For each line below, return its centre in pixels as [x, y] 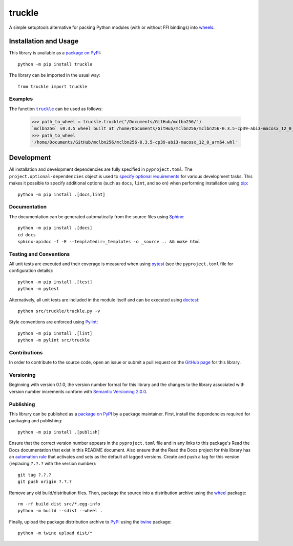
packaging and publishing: [36, 421]
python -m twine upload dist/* [55, 533]
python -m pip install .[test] [55, 282]
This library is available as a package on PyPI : [55, 53]
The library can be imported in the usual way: [55, 75]
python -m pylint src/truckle [54, 340]
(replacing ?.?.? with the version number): [53, 464]
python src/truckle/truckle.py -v [59, 311]
